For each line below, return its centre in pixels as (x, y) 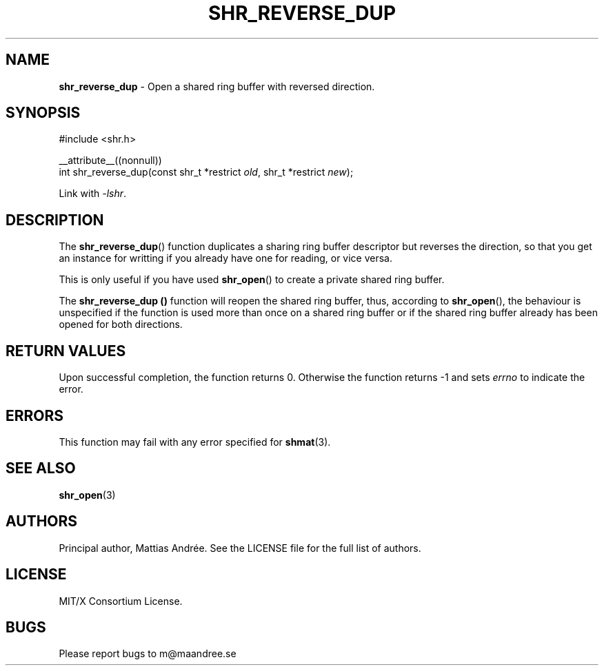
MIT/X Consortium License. (121, 601)
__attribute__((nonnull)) (110, 161)
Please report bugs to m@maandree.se (148, 654)
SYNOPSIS (43, 113)
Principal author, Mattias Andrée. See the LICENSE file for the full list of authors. (240, 548)
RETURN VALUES (66, 351)
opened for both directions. (121, 324)
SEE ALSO (41, 468)
